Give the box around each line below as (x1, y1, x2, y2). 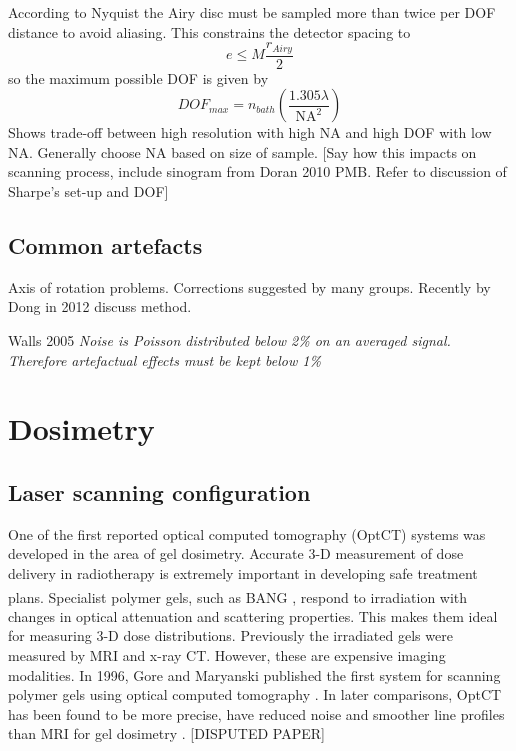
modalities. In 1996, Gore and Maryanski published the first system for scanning (8, 664, 501, 685)
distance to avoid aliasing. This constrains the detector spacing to (8, 21, 411, 42)
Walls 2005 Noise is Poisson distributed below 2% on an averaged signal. (8, 330, 451, 351)
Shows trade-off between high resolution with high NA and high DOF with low (8, 122, 492, 143)
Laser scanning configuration (8, 476, 311, 507)
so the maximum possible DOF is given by (8, 67, 269, 88)
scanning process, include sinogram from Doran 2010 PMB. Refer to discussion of (8, 161, 507, 182)
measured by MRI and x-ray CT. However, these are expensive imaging (8, 645, 446, 666)
